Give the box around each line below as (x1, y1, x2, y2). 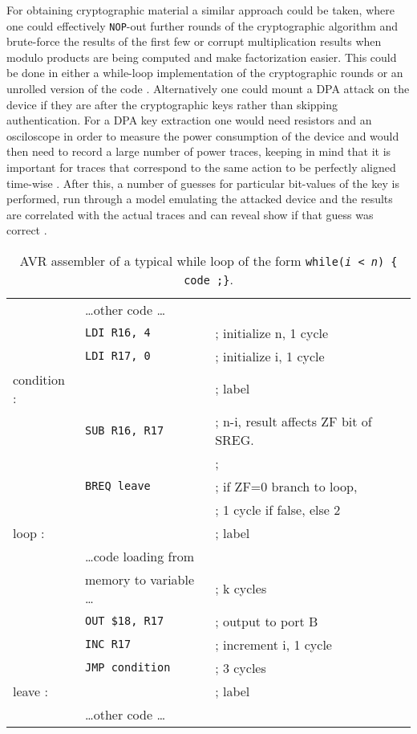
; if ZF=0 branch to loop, (215, 476, 358, 495)
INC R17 (84, 638, 132, 651)
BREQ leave (84, 479, 151, 493)
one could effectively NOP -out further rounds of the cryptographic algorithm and (6, 17, 399, 34)
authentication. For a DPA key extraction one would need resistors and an (6, 112, 372, 128)
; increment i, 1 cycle (215, 634, 332, 654)
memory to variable (84, 569, 195, 589)
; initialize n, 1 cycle (215, 323, 329, 342)
